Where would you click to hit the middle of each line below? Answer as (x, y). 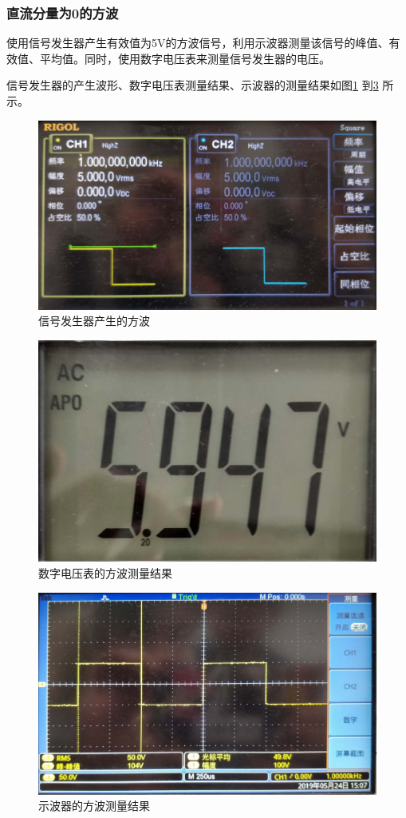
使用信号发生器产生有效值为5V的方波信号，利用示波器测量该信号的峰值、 (198, 43)
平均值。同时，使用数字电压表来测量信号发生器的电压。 (185, 58)
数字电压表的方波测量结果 (105, 573)
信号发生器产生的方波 (94, 321)
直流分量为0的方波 (63, 12)
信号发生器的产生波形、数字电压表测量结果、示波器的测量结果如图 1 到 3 (193, 85)
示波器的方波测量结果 (94, 806)
